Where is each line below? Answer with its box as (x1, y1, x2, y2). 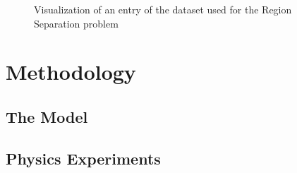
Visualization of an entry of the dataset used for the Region (34, 2, 292, 16)
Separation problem (34, 16, 119, 30)
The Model (6, 105, 88, 127)
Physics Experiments (6, 147, 161, 169)
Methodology (6, 57, 136, 86)
